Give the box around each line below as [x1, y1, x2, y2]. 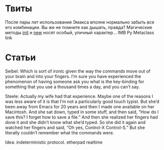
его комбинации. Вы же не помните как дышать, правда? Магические [5, 24, 152, 30]
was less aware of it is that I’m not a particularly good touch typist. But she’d [5, 99, 160, 104]
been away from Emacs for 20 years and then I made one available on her [5, 103, 155, 109]
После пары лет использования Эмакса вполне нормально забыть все [5, 19, 155, 25]
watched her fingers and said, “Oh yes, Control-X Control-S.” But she [5, 125, 145, 130]
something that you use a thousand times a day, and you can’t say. [5, 84, 140, 90]
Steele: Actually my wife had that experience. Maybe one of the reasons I [5, 93, 153, 99]
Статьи [5, 52, 36, 63]
